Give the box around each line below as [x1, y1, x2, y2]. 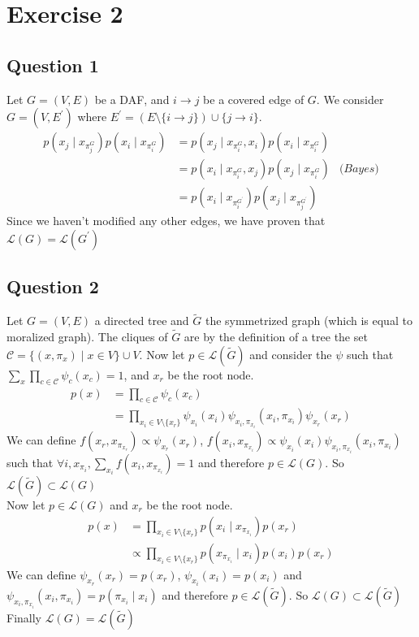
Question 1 [6, 52, 99, 77]
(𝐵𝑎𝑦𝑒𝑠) [339, 163, 379, 175]
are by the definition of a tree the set [184, 328, 368, 345]
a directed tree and [94, 312, 189, 329]
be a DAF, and [94, 90, 170, 107]
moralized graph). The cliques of [6, 328, 168, 345]
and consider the [249, 345, 332, 362]
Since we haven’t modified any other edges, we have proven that [6, 212, 326, 229]
